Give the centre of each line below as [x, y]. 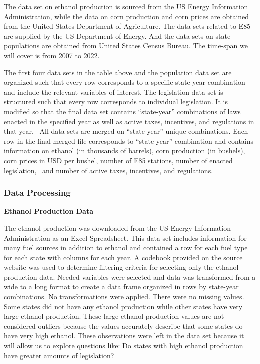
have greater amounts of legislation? [59, 355]
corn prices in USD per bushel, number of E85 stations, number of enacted [118, 160]
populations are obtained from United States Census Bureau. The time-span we [126, 46]
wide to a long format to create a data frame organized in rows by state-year [121, 287]
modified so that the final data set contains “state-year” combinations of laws [122, 111]
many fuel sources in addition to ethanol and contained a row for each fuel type [126, 248]
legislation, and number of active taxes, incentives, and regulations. [109, 170]
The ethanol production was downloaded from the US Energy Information [117, 228]
